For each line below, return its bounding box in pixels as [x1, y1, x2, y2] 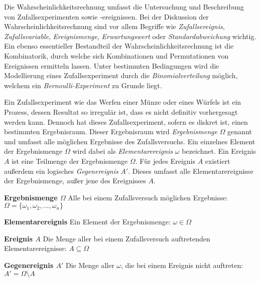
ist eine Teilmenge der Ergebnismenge [12, 155, 128, 166]
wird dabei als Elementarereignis [72, 146, 173, 156]
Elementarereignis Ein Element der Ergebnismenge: [4, 216, 171, 227]
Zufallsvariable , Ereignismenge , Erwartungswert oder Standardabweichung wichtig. [4, 31, 256, 41]
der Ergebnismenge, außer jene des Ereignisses [4, 175, 146, 186]
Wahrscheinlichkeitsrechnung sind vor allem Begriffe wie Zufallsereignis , [4, 21, 225, 32]
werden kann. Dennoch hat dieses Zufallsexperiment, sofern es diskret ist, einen [4, 116, 248, 127]
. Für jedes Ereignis [135, 155, 195, 166]
